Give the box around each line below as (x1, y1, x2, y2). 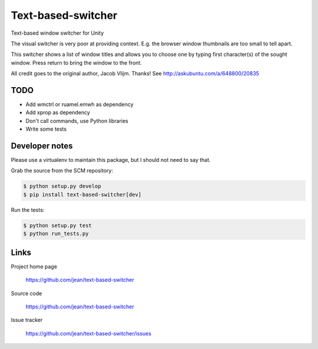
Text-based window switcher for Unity (11, 29, 104, 36)
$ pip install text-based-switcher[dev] (23, 191, 141, 198)
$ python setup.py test (23, 222, 92, 229)
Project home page (11, 262, 57, 270)
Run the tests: (11, 206, 45, 213)
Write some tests (25, 125, 67, 132)
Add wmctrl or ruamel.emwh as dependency (25, 101, 134, 108)
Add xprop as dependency (25, 109, 91, 116)
